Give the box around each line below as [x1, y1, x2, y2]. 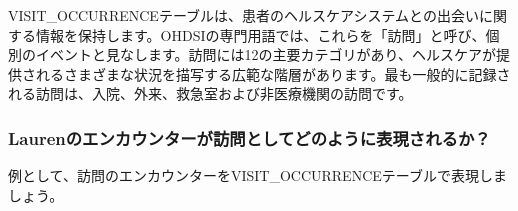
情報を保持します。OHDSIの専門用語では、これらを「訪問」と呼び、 [35, 24, 486, 45]
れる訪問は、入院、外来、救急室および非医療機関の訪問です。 [8, 83, 413, 104]
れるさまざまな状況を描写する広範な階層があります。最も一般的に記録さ [35, 63, 511, 84]
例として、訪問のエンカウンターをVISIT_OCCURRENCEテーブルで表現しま [8, 165, 507, 186]
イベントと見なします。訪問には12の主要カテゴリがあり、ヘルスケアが [35, 44, 497, 65]
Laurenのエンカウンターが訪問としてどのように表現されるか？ [8, 125, 491, 150]
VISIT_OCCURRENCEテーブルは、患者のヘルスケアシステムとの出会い [8, 5, 479, 25]
